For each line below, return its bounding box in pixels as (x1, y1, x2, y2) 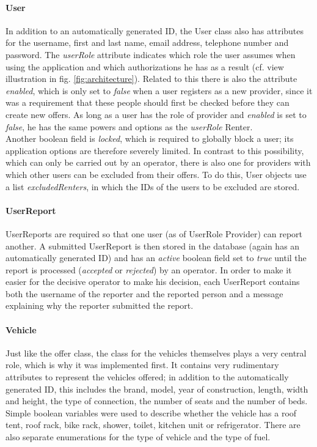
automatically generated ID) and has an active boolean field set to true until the (5, 251, 307, 264)
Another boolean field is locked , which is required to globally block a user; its (5, 132, 294, 145)
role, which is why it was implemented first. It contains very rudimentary (5, 358, 279, 371)
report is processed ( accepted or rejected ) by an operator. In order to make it (5, 263, 292, 276)
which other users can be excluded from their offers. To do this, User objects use (5, 168, 307, 180)
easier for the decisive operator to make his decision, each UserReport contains (5, 275, 300, 288)
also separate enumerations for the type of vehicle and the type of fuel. (5, 430, 271, 443)
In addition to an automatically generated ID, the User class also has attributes (5, 24, 304, 37)
